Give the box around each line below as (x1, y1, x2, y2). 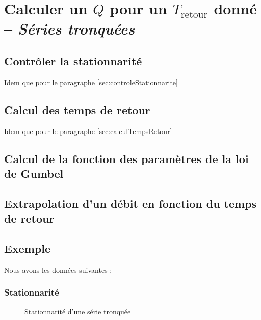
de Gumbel (4, 165, 64, 181)
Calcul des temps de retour (4, 101, 150, 117)
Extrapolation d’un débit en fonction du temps (4, 195, 257, 211)
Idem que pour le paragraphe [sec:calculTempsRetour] (4, 125, 172, 136)
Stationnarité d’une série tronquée (24, 306, 131, 316)
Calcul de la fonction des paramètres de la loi (4, 150, 249, 166)
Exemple (4, 240, 50, 256)
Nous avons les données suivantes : (4, 264, 112, 275)
